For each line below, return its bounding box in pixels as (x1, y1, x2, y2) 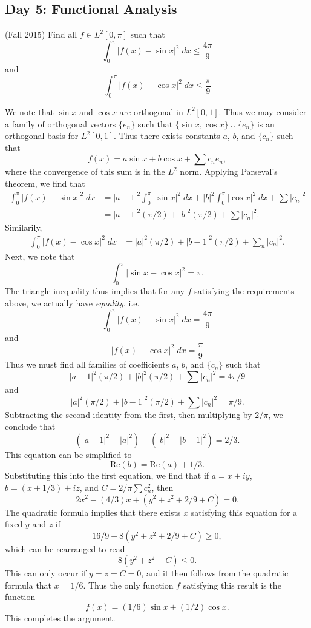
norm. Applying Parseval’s (180, 165, 278, 178)
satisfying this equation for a (191, 505, 298, 518)
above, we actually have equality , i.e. (5, 296, 140, 309)
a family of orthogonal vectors (5, 117, 116, 130)
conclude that (5, 420, 56, 433)
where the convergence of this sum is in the (5, 165, 165, 178)
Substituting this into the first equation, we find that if (5, 469, 209, 482)
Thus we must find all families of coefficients (5, 358, 169, 371)
